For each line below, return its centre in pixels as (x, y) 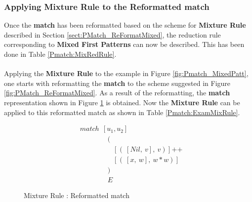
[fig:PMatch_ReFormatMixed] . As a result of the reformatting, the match (117, 93)
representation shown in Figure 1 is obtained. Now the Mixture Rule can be (122, 102)
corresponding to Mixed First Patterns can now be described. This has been (124, 44)
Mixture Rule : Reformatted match (77, 195)
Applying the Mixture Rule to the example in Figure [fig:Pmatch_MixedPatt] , (126, 73)
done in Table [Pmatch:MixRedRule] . (60, 54)
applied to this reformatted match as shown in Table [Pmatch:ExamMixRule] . (122, 112)
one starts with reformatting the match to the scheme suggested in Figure (117, 83)
